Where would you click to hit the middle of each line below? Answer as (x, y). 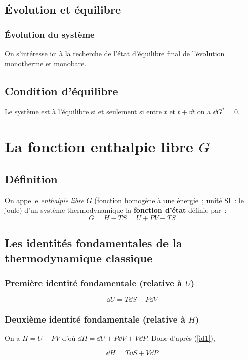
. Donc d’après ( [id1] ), (181, 338)
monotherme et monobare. (46, 63)
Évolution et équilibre (63, 9)
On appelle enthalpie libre (44, 200)
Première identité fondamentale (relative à (93, 282)
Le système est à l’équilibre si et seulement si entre (83, 112)
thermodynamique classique (79, 257)
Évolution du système (50, 34)
